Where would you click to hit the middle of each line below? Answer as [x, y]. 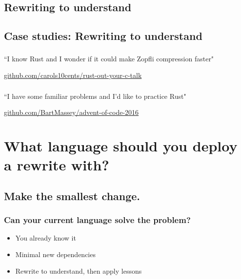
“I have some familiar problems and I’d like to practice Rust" [95, 96]
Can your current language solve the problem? [97, 220]
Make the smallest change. [72, 195]
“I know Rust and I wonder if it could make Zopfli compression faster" [109, 59]
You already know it [46, 238]
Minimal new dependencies [55, 254]
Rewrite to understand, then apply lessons [79, 270]
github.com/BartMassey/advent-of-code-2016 [71, 112]
